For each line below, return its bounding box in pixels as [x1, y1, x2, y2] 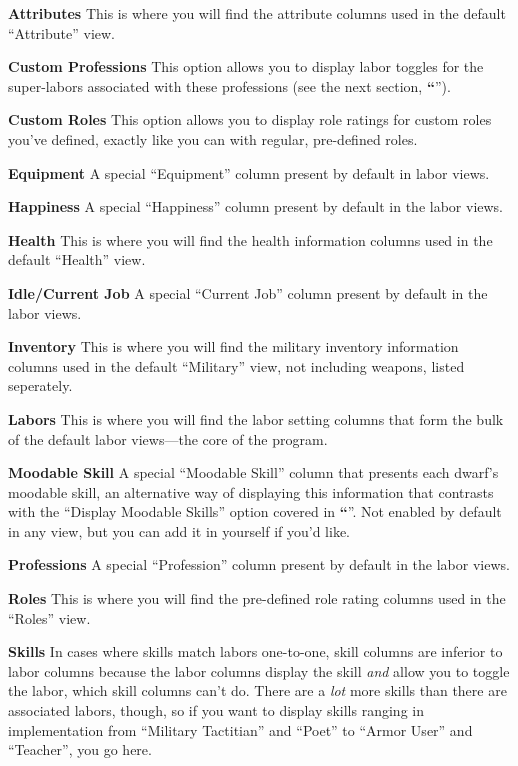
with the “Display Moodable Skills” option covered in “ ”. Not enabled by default [8, 501, 502, 522]
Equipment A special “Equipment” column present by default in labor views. [8, 162, 490, 183]
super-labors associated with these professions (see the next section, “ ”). [8, 75, 451, 96]
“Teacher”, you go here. [8, 739, 152, 760]
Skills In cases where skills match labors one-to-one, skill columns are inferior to [8, 641, 503, 662]
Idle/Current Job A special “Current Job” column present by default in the [8, 282, 488, 303]
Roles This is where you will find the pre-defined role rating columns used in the [8, 588, 506, 609]
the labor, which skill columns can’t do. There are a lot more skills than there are [8, 680, 507, 701]
